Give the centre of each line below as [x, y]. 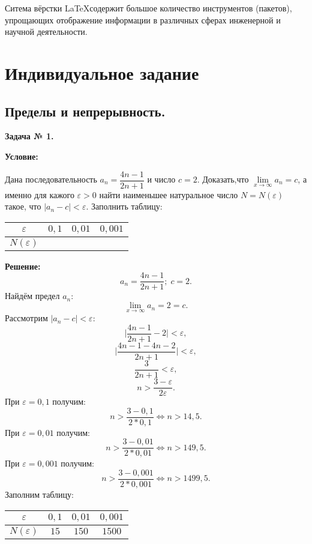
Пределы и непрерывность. [85, 111]
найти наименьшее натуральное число [169, 194]
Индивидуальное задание [102, 72]
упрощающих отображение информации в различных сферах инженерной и [143, 20]
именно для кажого [40, 194]
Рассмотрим [26, 318]
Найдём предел [32, 296]
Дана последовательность [51, 179]
